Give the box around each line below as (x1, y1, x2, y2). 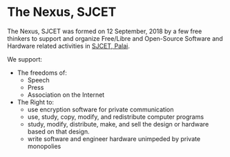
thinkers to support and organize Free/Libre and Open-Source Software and (7, 34, 223, 42)
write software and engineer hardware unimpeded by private (27, 134, 201, 142)
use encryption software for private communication (27, 105, 174, 113)
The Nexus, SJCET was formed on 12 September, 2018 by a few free (7, 27, 202, 35)
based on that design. (27, 127, 90, 136)
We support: (7, 55, 43, 63)
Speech (27, 75, 50, 84)
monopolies (27, 142, 61, 150)
